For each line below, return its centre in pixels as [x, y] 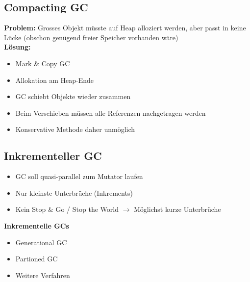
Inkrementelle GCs [37, 225]
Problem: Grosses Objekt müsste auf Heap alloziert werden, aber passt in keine [125, 28]
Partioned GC [37, 259]
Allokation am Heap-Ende [55, 80]
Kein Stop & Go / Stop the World [67, 209]
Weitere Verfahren [43, 275]
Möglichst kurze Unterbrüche [177, 209]
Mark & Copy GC [43, 63]
